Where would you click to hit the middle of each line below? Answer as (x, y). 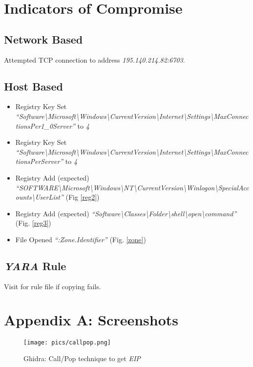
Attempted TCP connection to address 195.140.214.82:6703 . (95, 59)
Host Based (33, 86)
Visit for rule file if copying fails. (53, 286)
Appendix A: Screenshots (91, 320)
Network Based (43, 39)
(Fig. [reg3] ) (33, 223)
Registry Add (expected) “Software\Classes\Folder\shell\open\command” (126, 213)
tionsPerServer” (39, 161)
